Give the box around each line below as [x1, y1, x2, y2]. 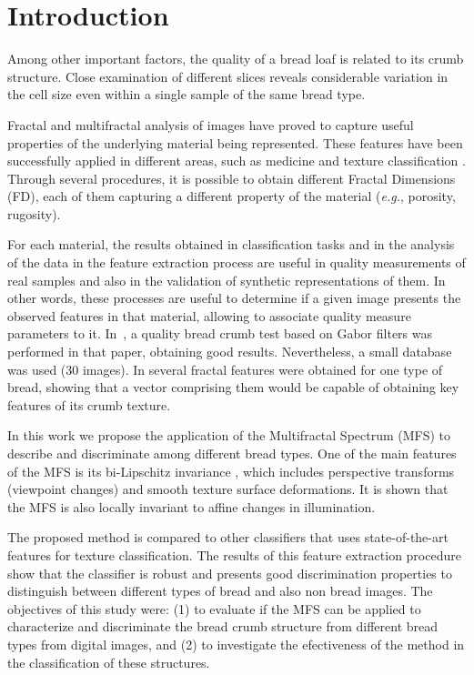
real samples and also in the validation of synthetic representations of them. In [7, 270, 446, 289]
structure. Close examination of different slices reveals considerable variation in [7, 66, 449, 86]
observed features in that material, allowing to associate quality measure [7, 306, 411, 325]
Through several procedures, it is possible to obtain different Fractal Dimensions [7, 168, 456, 187]
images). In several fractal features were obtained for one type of [82, 359, 443, 378]
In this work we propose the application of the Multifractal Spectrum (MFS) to [7, 426, 451, 445]
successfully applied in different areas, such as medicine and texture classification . [7, 151, 466, 170]
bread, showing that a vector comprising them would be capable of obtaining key [7, 378, 459, 397]
